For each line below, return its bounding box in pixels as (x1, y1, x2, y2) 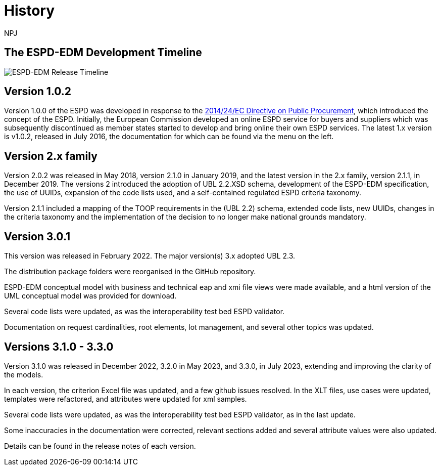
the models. (4, 370, 43, 379)
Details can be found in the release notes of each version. (4, 441, 196, 450)
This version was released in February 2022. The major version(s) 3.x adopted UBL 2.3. (4, 251, 296, 261)
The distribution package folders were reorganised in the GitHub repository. (4, 267, 256, 276)
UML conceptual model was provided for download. (4, 291, 177, 301)
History (4, 2, 55, 19)
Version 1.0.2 (4, 85, 72, 98)
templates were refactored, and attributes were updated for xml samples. (4, 394, 247, 403)
